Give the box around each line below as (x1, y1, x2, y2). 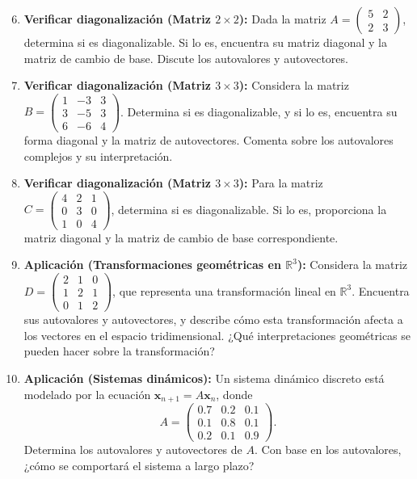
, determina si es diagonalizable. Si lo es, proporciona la (111, 200, 387, 217)
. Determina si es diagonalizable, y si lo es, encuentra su (120, 103, 398, 120)
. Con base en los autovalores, (254, 441, 402, 458)
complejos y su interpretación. (23, 147, 173, 164)
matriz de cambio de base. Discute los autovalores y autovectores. (23, 49, 348, 66)
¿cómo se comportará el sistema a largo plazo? (23, 456, 255, 473)
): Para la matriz (238, 174, 323, 191)
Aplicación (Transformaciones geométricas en (23, 256, 281, 273)
